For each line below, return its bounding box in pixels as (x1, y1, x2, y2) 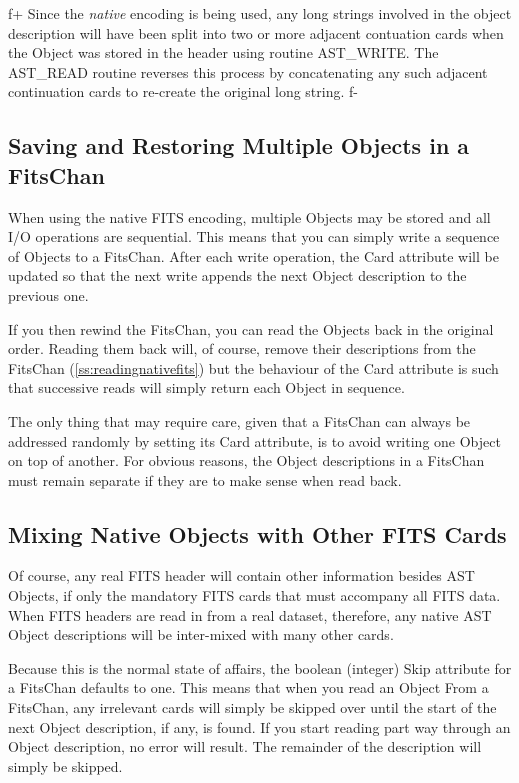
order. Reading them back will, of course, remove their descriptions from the (8, 338, 476, 359)
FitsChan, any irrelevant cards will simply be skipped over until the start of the (8, 697, 497, 718)
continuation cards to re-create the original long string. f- (8, 81, 358, 102)
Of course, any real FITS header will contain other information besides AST (8, 565, 475, 586)
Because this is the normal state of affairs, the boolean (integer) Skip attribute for (8, 657, 512, 678)
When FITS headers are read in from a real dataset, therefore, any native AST (8, 604, 492, 625)
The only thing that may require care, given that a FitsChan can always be (8, 410, 471, 431)
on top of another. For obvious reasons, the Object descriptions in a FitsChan (8, 450, 485, 471)
